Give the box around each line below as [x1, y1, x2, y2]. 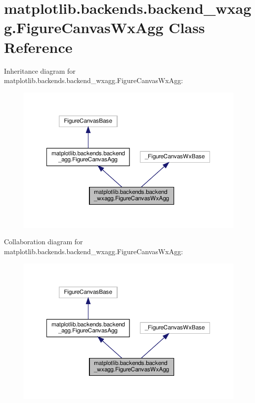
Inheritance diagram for [4, 65, 76, 76]
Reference [4, 37, 73, 57]
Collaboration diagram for [4, 236, 83, 247]
